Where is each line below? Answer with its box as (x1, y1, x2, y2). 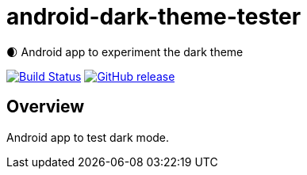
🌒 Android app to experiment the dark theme (6, 44, 244, 59)
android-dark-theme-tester (6, 3, 301, 30)
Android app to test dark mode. (6, 130, 170, 144)
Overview (6, 97, 85, 117)
